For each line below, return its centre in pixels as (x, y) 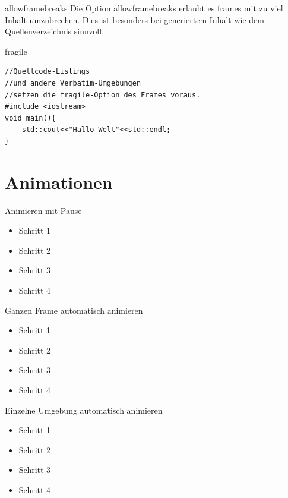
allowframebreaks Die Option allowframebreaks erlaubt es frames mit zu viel (144, 8)
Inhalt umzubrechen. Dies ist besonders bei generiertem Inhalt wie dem (134, 19)
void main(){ (30, 118)
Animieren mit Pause (43, 210)
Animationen (59, 182)
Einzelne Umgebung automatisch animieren (84, 410)
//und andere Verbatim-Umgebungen (73, 83)
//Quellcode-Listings (48, 72)
